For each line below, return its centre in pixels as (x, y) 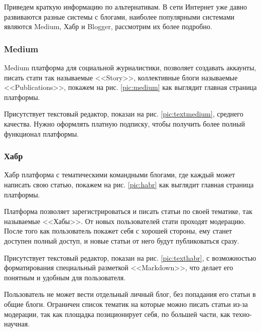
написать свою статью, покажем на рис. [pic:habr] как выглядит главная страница (129, 184)
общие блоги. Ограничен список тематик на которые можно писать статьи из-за (126, 304)
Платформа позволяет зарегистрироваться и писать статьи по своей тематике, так (128, 211)
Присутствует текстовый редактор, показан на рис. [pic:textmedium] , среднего (124, 114)
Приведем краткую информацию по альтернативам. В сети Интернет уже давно (126, 7)
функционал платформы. (41, 133)
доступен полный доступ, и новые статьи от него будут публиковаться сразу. (122, 240)
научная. (17, 324)
